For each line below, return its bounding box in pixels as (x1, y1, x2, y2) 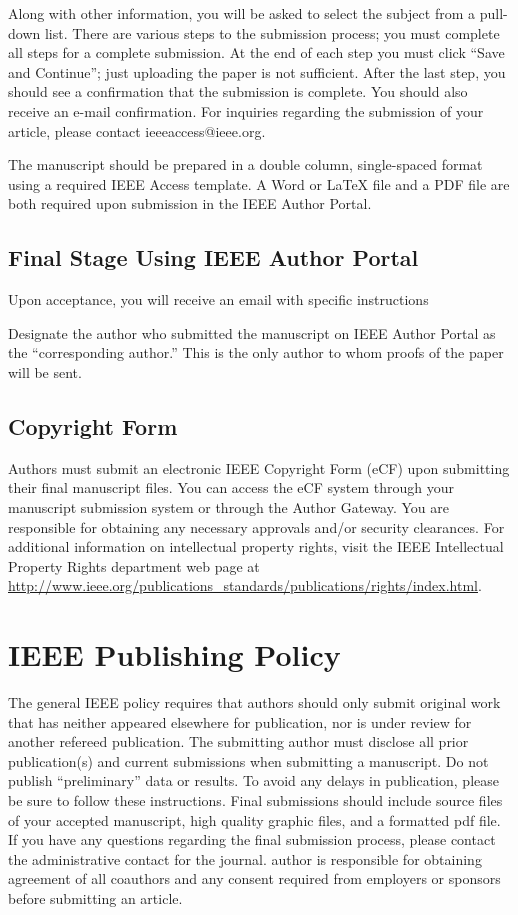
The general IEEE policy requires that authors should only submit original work (8, 692, 501, 712)
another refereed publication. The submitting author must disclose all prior (8, 731, 469, 752)
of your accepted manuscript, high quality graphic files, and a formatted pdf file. (8, 809, 501, 830)
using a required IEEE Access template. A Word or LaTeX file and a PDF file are (8, 173, 510, 194)
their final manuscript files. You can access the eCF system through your (8, 477, 455, 498)
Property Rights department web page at (8, 555, 260, 576)
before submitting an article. (8, 887, 183, 908)
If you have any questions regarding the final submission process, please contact (8, 829, 496, 850)
